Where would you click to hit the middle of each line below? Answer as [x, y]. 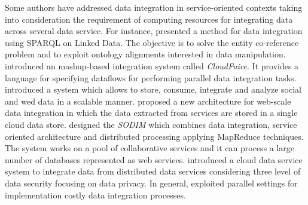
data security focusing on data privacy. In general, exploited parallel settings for [151, 183]
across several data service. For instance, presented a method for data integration [154, 31]
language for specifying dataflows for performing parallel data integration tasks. [151, 77]
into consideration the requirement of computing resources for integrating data [149, 19]
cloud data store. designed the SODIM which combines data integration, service [151, 124]
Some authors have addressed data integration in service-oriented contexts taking [154, 7]
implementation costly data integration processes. [95, 195]
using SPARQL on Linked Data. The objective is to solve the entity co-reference [152, 42]
